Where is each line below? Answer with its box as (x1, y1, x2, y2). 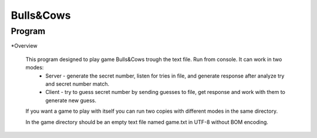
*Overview (11, 42, 38, 49)
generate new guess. (45, 97, 97, 104)
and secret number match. (45, 80, 110, 87)
